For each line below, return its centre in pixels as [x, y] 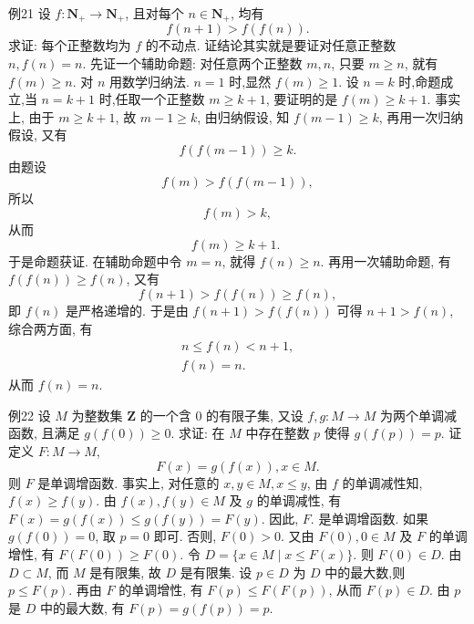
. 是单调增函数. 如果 [369, 518]
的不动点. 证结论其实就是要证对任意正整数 [271, 45]
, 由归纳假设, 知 [243, 116]
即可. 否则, [185, 536]
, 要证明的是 [302, 99]
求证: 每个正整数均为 [70, 45]
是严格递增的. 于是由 [127, 310]
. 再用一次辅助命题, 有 [386, 260]
